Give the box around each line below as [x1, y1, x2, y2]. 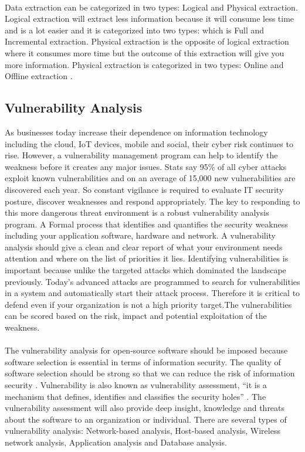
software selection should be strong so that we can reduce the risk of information [5, 367, 295, 379]
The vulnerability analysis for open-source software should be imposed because [5, 344, 288, 356]
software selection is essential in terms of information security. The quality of [5, 355, 281, 368]
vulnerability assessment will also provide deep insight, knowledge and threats [5, 402, 285, 414]
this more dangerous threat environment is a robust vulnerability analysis [5, 206, 269, 219]
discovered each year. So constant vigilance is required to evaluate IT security [5, 183, 284, 195]
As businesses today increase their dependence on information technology [5, 125, 268, 138]
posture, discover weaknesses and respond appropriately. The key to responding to [5, 195, 300, 207]
